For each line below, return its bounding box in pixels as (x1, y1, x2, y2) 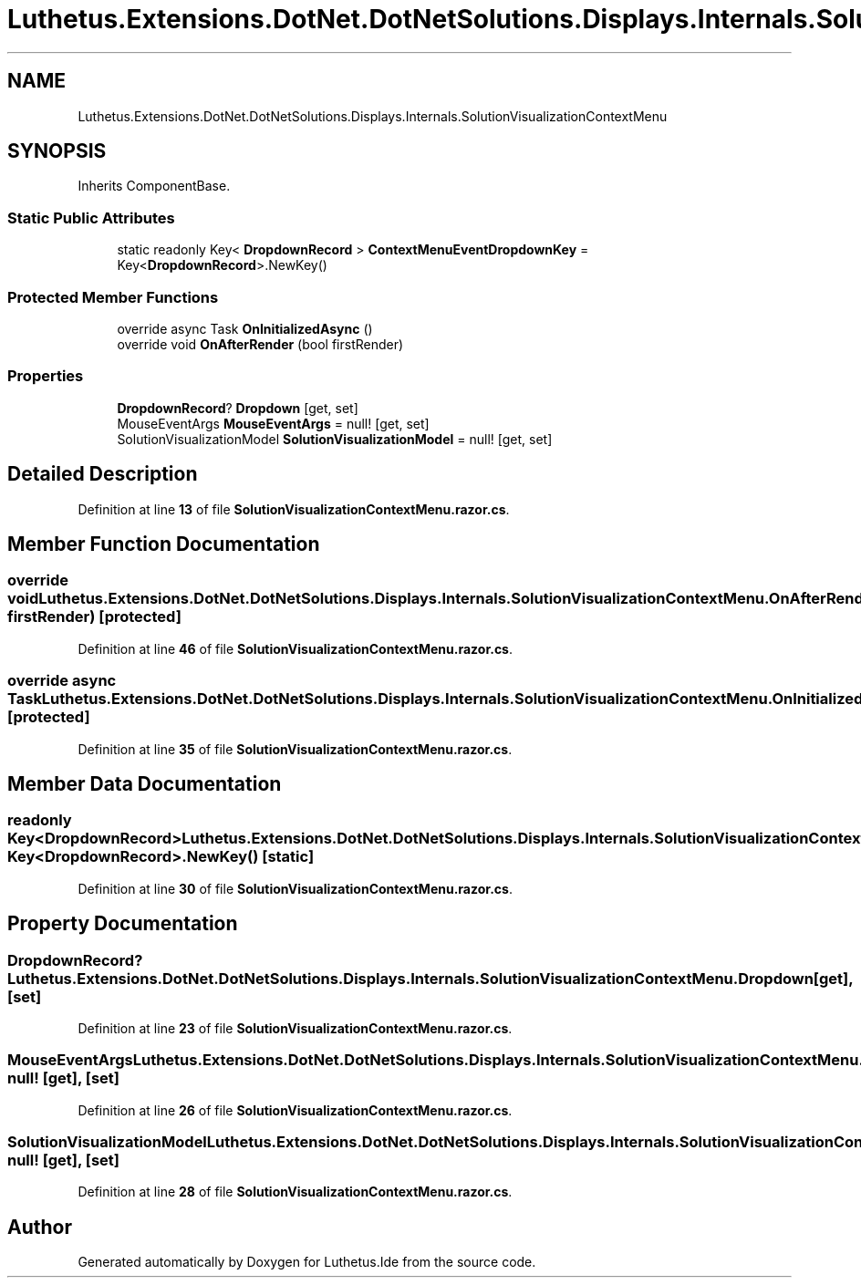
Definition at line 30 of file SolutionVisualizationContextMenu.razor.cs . (78, 880, 513, 896)
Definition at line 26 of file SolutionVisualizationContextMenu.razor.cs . (78, 1102, 513, 1118)
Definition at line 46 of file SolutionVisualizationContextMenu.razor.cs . (78, 640, 513, 657)
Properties (7, 367, 84, 386)
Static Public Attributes (7, 208, 175, 227)
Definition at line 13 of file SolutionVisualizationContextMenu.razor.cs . (78, 501, 510, 517)
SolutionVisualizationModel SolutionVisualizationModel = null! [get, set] (117, 430, 553, 447)
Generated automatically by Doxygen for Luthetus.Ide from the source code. (78, 1254, 536, 1270)
